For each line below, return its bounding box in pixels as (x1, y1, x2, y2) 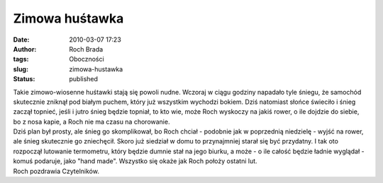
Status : (13, 75, 35, 83)
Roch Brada (69, 45, 104, 53)
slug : (13, 64, 28, 73)
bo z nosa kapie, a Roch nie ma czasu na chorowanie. (13, 117, 170, 126)
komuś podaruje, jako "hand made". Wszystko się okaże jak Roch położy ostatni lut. (13, 157, 258, 165)
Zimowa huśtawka (13, 11, 124, 26)
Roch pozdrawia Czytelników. (13, 167, 99, 175)
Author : (13, 45, 37, 53)
